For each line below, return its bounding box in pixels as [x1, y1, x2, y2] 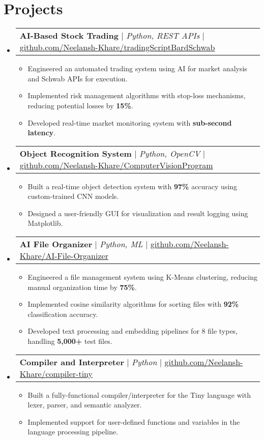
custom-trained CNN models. [27, 191, 119, 201]
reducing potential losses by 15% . [27, 100, 133, 110]
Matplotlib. [27, 218, 63, 228]
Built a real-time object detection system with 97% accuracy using [27, 181, 238, 191]
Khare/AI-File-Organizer [19, 250, 108, 262]
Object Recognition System [19, 147, 132, 159]
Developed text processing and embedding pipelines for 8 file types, [27, 326, 238, 336]
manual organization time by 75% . [27, 281, 137, 292]
